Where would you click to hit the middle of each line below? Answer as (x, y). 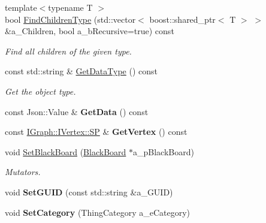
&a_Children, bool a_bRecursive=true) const (90, 31)
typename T (70, 7)
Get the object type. (40, 91)
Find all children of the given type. (68, 51)
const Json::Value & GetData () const (77, 111)
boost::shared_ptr (182, 19)
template (21, 7)
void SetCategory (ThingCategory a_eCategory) (98, 212)
